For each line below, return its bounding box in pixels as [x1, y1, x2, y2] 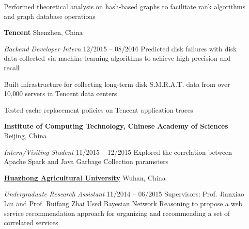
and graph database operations [4, 11, 95, 21]
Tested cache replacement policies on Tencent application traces [4, 104, 193, 114]
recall [4, 62, 20, 72]
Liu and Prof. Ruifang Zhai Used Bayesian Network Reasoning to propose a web [4, 198, 243, 208]
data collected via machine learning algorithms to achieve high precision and [4, 53, 231, 63]
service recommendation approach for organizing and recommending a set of [4, 208, 230, 218]
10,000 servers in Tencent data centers [4, 88, 117, 98]
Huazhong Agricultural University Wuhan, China [4, 172, 166, 182]
